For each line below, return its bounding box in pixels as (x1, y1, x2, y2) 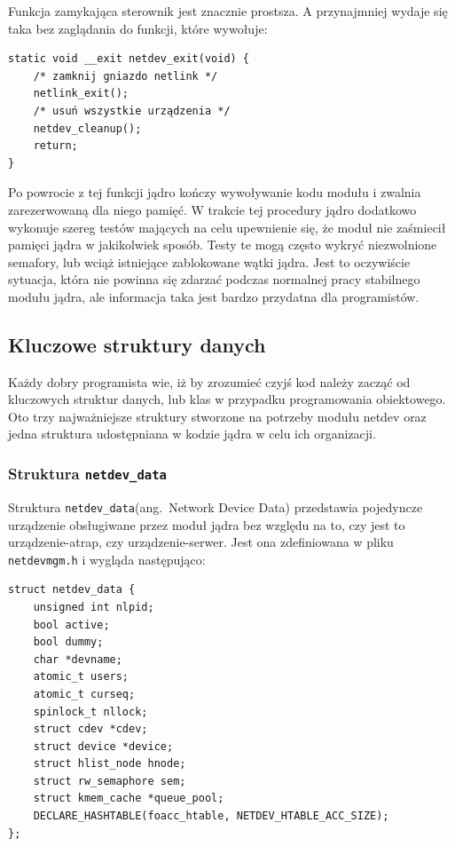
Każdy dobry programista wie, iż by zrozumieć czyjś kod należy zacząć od (8, 372, 411, 391)
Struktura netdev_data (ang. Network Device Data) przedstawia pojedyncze (8, 497, 423, 516)
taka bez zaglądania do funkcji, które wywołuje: (8, 19, 268, 37)
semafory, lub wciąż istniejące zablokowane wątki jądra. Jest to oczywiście (8, 252, 411, 271)
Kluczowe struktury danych (8, 330, 266, 358)
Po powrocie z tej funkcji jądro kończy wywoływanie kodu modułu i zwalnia (8, 183, 421, 202)
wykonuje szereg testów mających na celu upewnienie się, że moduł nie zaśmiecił (8, 217, 446, 236)
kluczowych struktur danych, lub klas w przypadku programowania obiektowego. (8, 390, 446, 408)
